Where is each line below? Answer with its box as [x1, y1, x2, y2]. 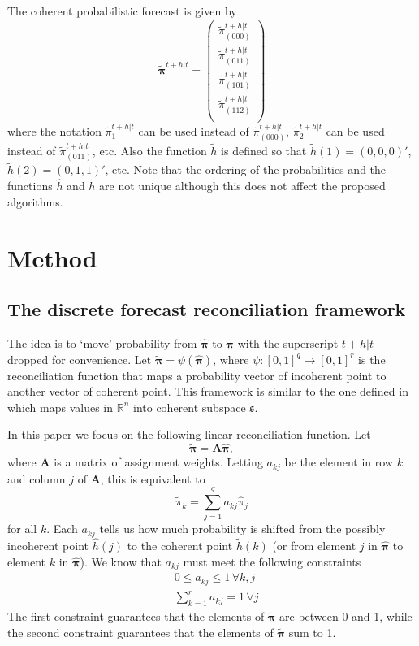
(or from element [272, 537, 356, 554]
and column [7, 470, 66, 487]
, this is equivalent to [100, 470, 205, 487]
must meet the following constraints [183, 553, 361, 570]
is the [358, 350, 386, 367]
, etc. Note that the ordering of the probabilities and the [105, 161, 387, 178]
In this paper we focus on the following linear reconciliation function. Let [7, 426, 371, 443]
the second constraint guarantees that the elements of [7, 623, 274, 640]
